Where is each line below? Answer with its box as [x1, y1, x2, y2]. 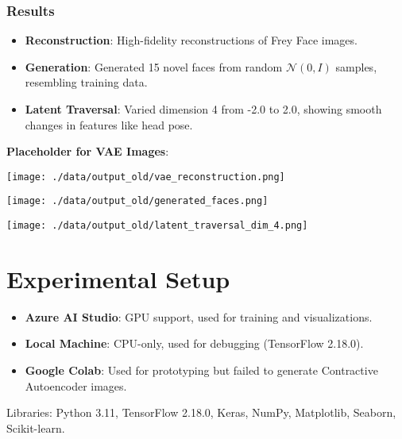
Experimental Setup [6, 262, 230, 295]
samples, [335, 58, 377, 75]
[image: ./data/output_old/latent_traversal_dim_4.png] [6, 220, 308, 232]
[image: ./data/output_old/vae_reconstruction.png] [6, 171, 285, 183]
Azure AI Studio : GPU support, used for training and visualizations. [25, 308, 373, 325]
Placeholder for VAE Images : [6, 143, 169, 160]
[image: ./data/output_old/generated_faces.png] [6, 195, 269, 207]
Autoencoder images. [25, 377, 127, 394]
